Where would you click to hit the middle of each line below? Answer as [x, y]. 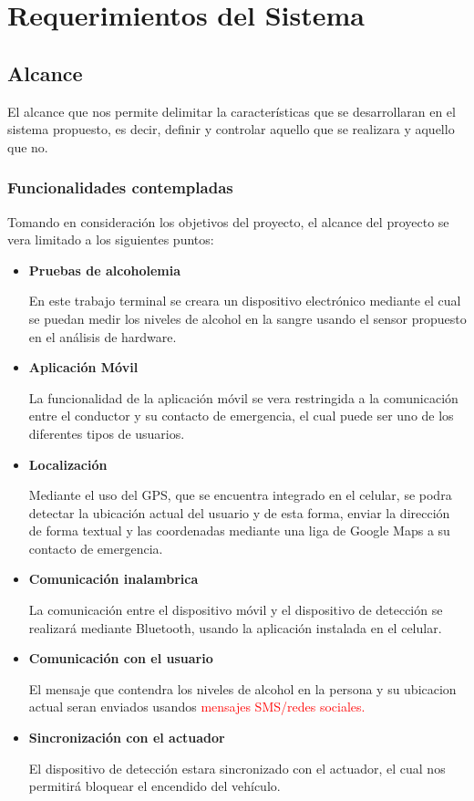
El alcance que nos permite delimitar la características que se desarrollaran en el [232, 111]
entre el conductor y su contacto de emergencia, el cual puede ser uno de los [241, 416]
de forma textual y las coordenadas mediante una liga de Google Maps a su [239, 531]
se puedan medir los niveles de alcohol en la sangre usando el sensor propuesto [247, 318]
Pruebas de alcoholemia [104, 270]
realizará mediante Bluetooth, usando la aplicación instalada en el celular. [235, 627]
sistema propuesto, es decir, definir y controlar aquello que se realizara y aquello [231, 129]
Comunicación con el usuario [121, 658]
